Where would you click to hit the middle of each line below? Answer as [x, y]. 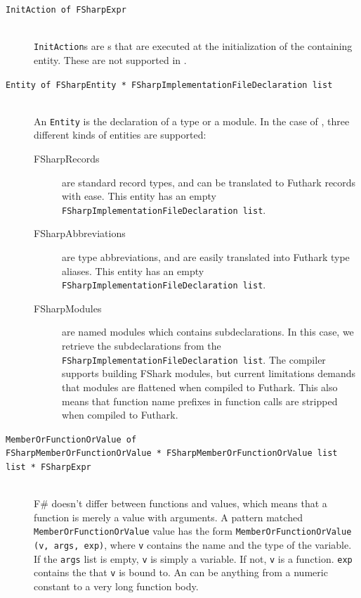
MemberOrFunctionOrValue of [71, 439]
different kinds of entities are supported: [120, 135]
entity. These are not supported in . [110, 59]
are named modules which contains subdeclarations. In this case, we [208, 332]
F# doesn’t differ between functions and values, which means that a [180, 503]
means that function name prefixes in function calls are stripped [200, 401]
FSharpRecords [67, 158]
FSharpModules [68, 308]
